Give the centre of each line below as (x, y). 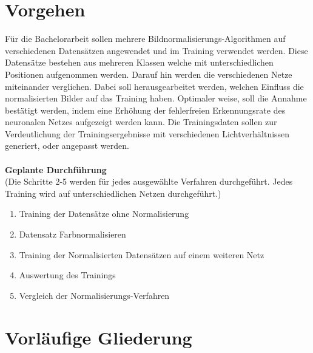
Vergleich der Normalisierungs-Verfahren (94, 295)
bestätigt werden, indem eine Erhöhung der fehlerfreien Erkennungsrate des (145, 110)
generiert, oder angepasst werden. (67, 146)
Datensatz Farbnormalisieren (72, 234)
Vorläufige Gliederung (99, 337)
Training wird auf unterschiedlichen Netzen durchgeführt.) (113, 193)
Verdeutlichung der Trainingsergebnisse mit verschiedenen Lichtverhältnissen (147, 133)
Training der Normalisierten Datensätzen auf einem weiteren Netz (142, 254)
